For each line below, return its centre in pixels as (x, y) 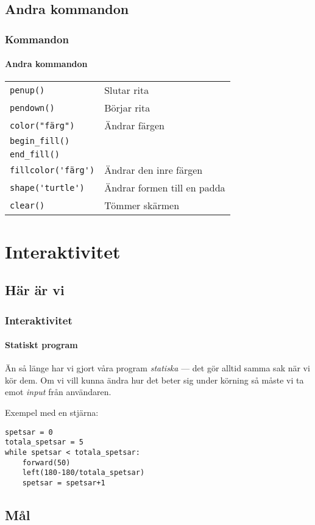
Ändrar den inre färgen (154, 170)
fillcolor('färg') (52, 170)
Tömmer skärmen (142, 205)
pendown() (32, 108)
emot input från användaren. (58, 392)
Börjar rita (127, 108)
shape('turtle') (47, 187)
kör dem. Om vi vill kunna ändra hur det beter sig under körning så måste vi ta (154, 380)
